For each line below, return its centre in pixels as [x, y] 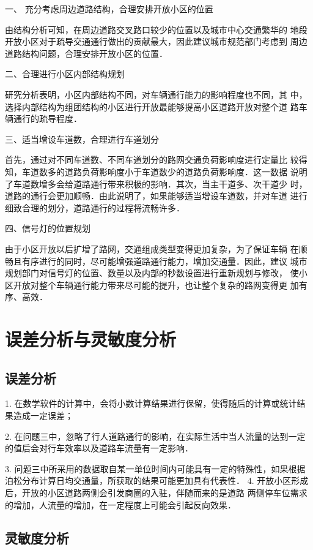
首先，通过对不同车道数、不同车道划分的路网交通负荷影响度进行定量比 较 [152, 160]
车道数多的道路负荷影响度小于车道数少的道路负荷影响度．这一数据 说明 [164, 171]
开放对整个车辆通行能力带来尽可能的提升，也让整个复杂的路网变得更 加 [156, 284]
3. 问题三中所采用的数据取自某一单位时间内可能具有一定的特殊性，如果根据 [155, 468]
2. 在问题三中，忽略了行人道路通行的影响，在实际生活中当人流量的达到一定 [155, 436]
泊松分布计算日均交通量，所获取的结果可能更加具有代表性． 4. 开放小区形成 [157, 480]
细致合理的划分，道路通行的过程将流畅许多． [95, 207]
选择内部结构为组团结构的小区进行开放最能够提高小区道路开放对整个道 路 [152, 106]
